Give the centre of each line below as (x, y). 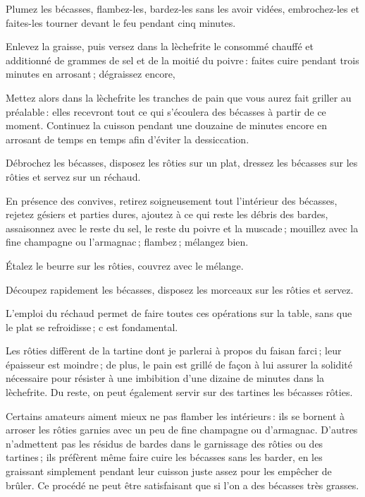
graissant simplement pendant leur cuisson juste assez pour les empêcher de (169, 471)
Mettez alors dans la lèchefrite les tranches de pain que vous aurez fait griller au (179, 97)
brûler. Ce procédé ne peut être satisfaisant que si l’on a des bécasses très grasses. (182, 485)
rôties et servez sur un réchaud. (73, 176)
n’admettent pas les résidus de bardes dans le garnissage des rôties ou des (165, 443)
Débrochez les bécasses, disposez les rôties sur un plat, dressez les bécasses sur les (182, 163)
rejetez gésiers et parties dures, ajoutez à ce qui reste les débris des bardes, (167, 214)
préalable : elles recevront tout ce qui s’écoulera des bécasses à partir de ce (166, 111)
